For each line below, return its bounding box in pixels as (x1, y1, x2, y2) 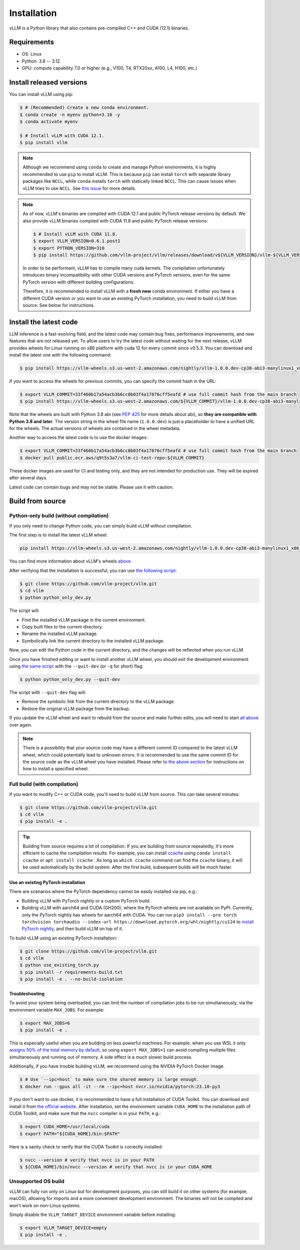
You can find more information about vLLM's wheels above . (9, 558, 132, 564)
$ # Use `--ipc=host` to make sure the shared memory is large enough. (19, 1076, 199, 1082)
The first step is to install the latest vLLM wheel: (9, 532, 108, 538)
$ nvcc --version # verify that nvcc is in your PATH (19, 1157, 154, 1162)
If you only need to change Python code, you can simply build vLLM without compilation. (9, 522, 192, 528)
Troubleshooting (9, 990, 45, 996)
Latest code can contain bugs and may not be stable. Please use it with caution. (9, 484, 174, 490)
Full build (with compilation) (9, 780, 78, 787)
